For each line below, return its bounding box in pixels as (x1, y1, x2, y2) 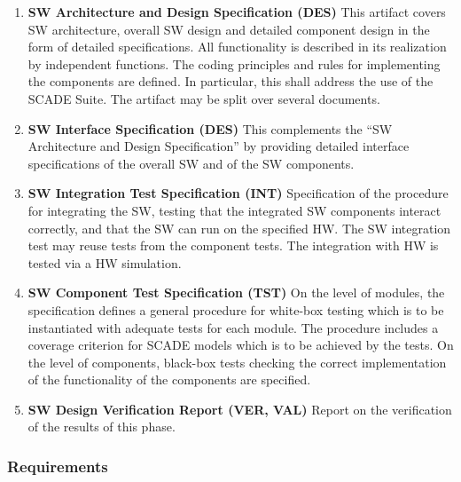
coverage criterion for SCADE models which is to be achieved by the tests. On (27, 336, 454, 354)
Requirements (7, 454, 108, 477)
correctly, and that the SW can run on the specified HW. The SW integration (27, 218, 451, 237)
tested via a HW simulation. (27, 253, 182, 272)
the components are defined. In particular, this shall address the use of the (27, 72, 434, 91)
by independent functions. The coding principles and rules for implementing (27, 54, 441, 73)
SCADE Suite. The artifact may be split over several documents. (27, 89, 380, 107)
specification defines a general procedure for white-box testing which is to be (27, 300, 444, 319)
